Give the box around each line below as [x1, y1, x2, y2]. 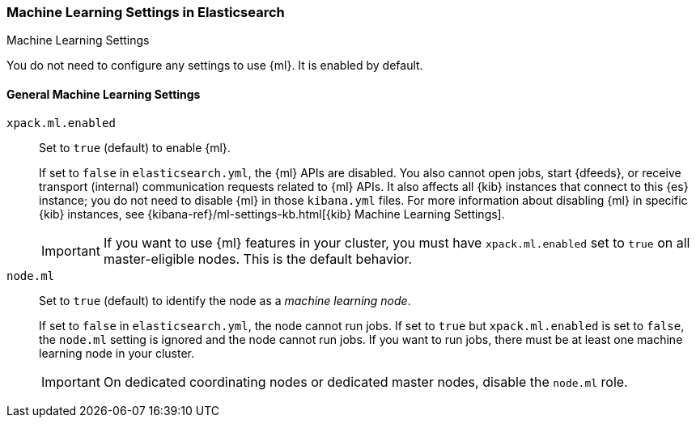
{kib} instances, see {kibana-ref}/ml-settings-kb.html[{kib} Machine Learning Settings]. [39, 206, 505, 221]
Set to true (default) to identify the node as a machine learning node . [39, 293, 411, 307]
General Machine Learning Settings [6, 87, 201, 101]
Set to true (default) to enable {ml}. [39, 140, 231, 155]
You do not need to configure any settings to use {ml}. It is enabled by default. [6, 58, 423, 73]
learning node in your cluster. [39, 346, 195, 360]
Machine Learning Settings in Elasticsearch [6, 4, 285, 20]
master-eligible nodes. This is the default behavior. [103, 250, 413, 267]
